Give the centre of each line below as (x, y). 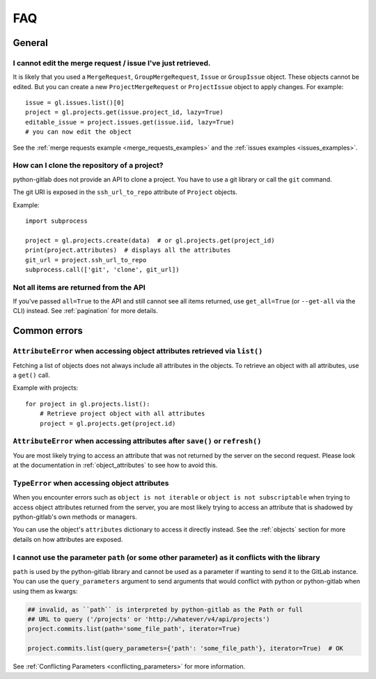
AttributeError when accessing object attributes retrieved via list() (138, 351)
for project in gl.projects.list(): (88, 404)
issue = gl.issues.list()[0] (75, 103)
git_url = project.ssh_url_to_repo (86, 260)
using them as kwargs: (45, 591)
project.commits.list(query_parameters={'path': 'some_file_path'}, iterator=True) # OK (186, 648)
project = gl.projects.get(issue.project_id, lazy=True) (125, 112)
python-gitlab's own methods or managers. (75, 517)
